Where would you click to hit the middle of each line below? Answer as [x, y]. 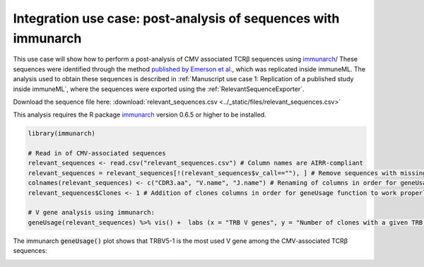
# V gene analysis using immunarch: [92, 213]
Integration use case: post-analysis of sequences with [176, 18]
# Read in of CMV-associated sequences [97, 153]
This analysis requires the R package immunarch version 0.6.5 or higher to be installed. [140, 115]
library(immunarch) [61, 133]
